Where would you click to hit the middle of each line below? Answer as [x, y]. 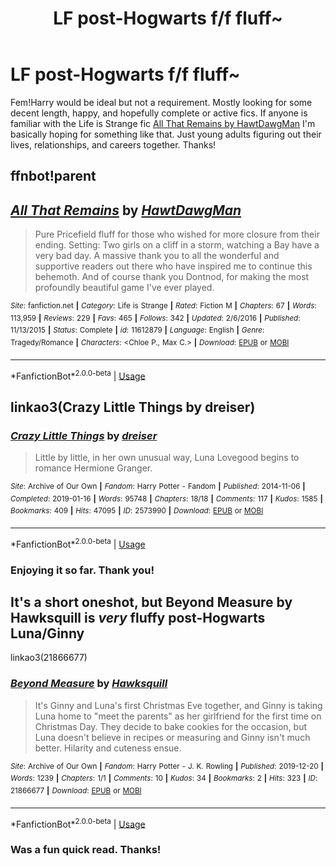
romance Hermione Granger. [93, 468]
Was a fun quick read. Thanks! [86, 850]
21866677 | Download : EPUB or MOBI [76, 791]
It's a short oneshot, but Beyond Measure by [151, 602]
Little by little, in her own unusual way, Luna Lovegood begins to [167, 458]
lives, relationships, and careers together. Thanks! [113, 144]
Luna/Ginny [47, 633]
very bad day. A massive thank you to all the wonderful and [157, 256]
